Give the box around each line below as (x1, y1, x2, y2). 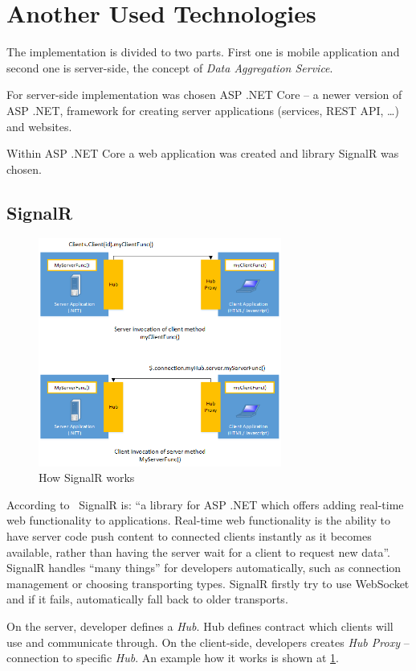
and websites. (6, 117, 72, 134)
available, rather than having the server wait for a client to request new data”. (6, 543, 390, 560)
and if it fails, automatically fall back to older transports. (6, 591, 288, 607)
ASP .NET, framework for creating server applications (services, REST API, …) (6, 101, 399, 118)
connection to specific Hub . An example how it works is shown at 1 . (6, 649, 339, 666)
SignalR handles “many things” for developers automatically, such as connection (6, 559, 402, 576)
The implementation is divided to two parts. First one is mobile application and (6, 43, 400, 60)
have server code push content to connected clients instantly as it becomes (6, 527, 372, 544)
